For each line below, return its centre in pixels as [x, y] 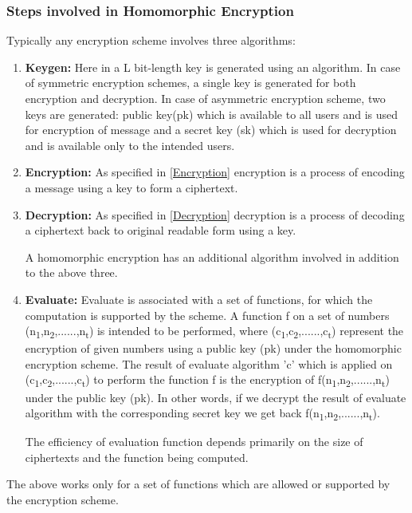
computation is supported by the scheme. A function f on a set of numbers [207, 315]
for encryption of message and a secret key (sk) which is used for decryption [211, 130]
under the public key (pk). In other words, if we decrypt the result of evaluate [216, 397]
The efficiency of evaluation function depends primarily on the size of [194, 442]
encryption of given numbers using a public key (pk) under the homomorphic [213, 348]
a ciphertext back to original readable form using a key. [161, 230]
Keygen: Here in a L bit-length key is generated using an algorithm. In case [213, 67]
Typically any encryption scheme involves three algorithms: [151, 40]
